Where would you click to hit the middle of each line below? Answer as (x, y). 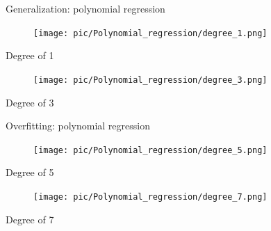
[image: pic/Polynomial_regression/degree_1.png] (150, 33)
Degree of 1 (30, 55)
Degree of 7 (30, 219)
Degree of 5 (30, 172)
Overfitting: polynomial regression (78, 126)
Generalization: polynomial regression (85, 8)
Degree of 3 (30, 102)
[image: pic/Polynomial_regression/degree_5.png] (150, 150)
